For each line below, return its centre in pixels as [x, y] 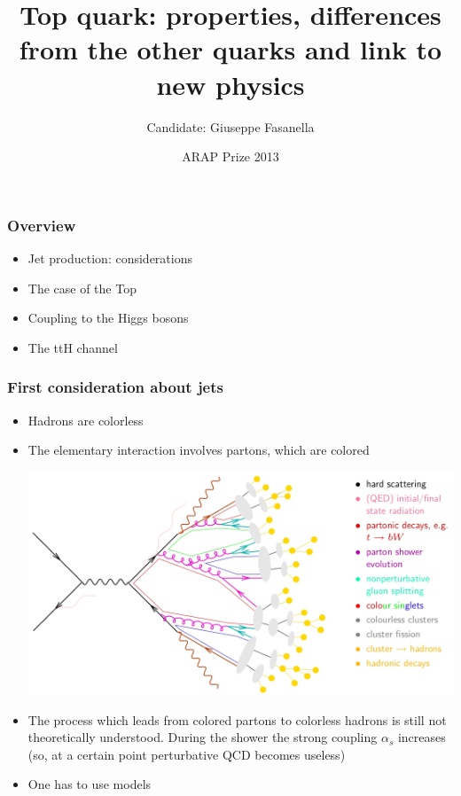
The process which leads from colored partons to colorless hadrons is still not [237, 719]
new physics [230, 84]
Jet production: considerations [110, 258]
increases [422, 737]
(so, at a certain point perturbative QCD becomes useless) [187, 754]
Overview [42, 225]
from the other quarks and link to [230, 49]
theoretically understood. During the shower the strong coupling [203, 737]
